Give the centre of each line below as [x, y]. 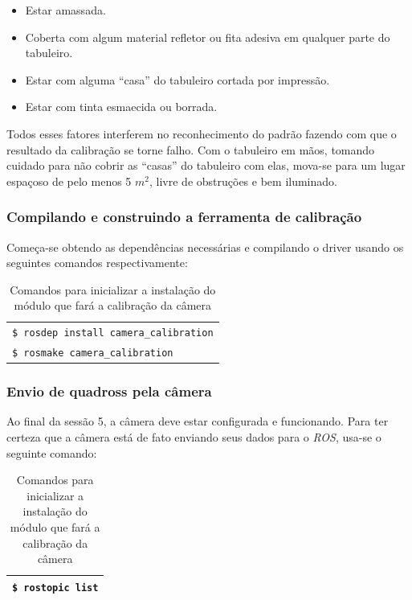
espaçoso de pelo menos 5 [69, 181]
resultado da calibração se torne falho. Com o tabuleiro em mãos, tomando [191, 149]
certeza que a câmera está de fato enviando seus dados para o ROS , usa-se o [194, 437]
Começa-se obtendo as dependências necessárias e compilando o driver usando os [205, 247]
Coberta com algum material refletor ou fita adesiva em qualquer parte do [208, 37]
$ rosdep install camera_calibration [113, 333]
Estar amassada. [65, 10]
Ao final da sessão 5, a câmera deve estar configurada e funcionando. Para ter [198, 421]
